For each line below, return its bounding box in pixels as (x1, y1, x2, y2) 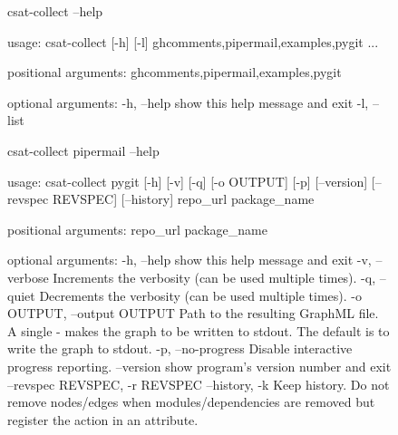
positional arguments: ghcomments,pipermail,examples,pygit (7, 63, 342, 82)
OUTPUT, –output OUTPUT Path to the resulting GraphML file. (7, 304, 379, 323)
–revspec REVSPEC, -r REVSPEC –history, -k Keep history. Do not (7, 374, 390, 393)
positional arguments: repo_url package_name (7, 219, 267, 238)
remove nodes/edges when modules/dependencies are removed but (7, 392, 375, 411)
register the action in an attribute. (7, 410, 199, 429)
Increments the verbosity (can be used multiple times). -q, (53, 267, 376, 286)
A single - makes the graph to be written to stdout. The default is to (7, 321, 390, 340)
